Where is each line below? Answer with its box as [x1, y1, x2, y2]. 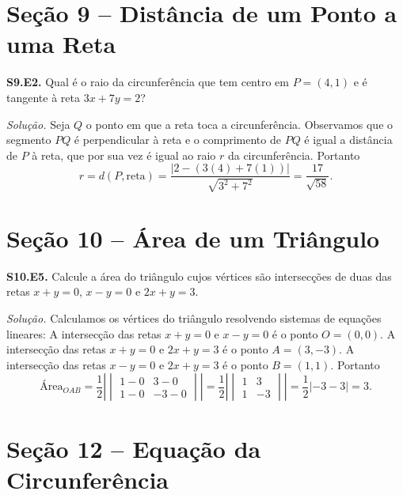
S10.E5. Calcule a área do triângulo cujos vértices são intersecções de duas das [6, 267, 392, 284]
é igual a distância [304, 131, 393, 148]
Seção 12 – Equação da [6, 432, 261, 464]
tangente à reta [6, 89, 80, 105]
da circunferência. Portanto [227, 146, 360, 163]
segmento [6, 131, 51, 148]
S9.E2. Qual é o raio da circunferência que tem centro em [6, 74, 289, 90]
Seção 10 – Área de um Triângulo [6, 221, 380, 254]
